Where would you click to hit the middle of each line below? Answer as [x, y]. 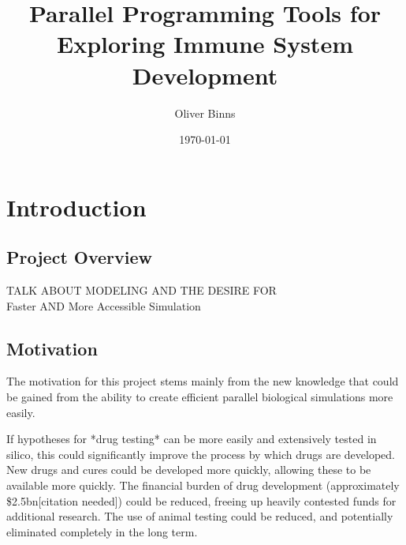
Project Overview [80, 257]
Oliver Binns [205, 113]
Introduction [76, 207]
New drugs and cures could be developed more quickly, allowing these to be [189, 470]
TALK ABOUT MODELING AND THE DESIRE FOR [142, 290]
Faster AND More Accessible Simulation [104, 305]
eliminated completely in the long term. [102, 531]
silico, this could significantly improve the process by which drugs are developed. [201, 454]
